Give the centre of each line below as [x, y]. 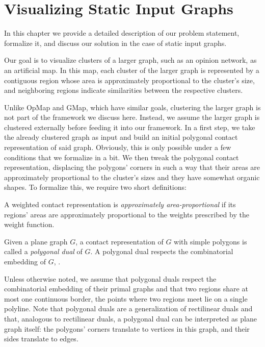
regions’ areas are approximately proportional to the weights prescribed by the [127, 214]
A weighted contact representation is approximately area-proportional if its [120, 204]
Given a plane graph [36, 241]
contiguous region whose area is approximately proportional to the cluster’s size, [129, 80]
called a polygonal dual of [43, 251]
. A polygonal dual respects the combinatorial [162, 251]
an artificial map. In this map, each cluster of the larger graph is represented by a [132, 70]
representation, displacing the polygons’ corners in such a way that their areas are [132, 167]
